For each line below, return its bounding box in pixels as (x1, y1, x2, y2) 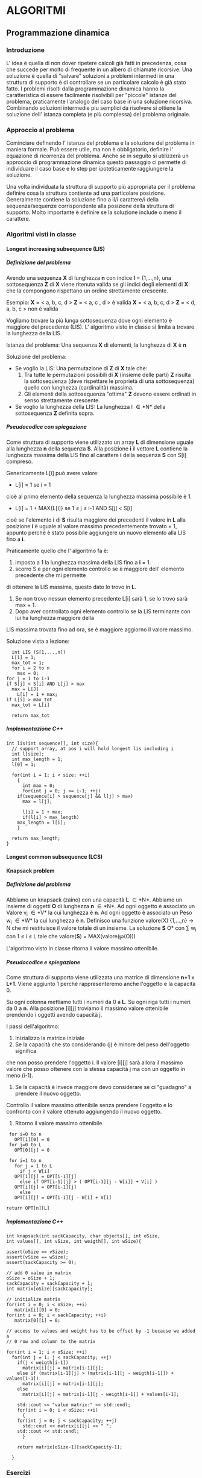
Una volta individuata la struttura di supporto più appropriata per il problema (6, 183, 195, 191)
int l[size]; (11, 751, 45, 757)
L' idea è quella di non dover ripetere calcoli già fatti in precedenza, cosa (6, 59, 187, 66)
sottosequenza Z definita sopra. (14, 409, 95, 417)
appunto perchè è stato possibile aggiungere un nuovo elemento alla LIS (6, 529, 186, 536)
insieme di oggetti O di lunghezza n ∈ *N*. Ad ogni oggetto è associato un (6, 902, 195, 909)
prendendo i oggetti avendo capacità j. (6, 1011, 103, 1018)
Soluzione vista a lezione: (6, 637, 70, 645)
